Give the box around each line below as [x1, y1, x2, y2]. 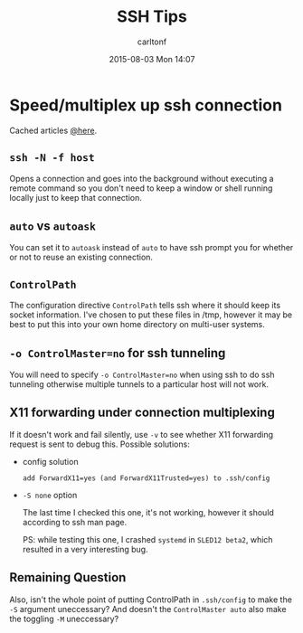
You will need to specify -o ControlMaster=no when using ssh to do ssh [9, 369, 275, 380]
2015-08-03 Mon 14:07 [109, 53, 195, 64]
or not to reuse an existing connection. [9, 251, 154, 263]
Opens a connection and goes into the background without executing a [9, 173, 274, 184]
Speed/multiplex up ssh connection [9, 95, 283, 115]
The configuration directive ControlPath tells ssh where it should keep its [9, 300, 281, 311]
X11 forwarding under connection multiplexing [9, 405, 276, 420]
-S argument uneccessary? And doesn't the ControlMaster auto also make [9, 603, 287, 614]
